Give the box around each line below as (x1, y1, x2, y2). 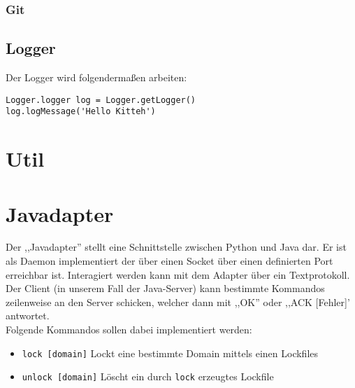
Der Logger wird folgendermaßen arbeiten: (6, 70, 187, 85)
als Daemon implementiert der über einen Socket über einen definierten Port (6, 254, 333, 268)
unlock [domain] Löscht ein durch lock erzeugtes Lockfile (22, 369, 274, 384)
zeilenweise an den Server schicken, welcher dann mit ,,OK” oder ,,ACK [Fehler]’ (6, 294, 350, 309)
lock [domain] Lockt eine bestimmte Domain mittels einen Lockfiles (22, 345, 319, 360)
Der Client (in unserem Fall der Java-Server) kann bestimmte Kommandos (6, 281, 325, 296)
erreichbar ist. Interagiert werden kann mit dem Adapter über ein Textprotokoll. (6, 267, 350, 282)
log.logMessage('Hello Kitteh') (6, 106, 156, 117)
